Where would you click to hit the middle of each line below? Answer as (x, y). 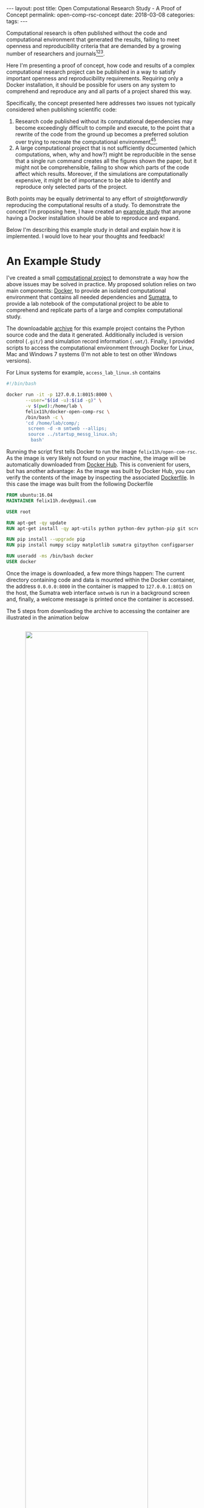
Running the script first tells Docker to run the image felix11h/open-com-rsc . (102, 451)
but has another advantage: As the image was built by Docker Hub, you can (101, 471)
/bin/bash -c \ (44, 417)
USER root (19, 512)
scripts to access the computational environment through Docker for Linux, (100, 348)
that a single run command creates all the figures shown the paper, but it (106, 161)
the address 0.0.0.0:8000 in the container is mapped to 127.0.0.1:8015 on (99, 586)
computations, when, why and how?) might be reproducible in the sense (105, 155)
